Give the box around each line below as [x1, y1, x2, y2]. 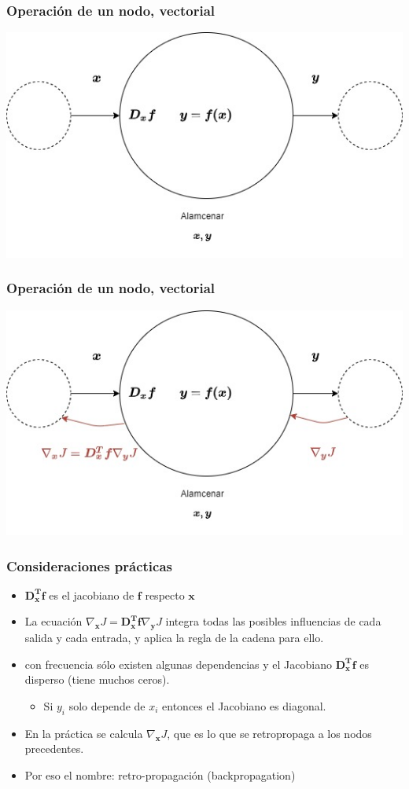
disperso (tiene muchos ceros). [24, 671, 170, 688]
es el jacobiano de [49, 586, 134, 603]
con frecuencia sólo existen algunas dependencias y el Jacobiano [24, 655, 332, 672]
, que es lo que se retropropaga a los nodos [167, 725, 372, 741]
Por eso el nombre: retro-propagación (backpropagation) [24, 766, 296, 783]
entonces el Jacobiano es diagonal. [162, 697, 326, 714]
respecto [145, 586, 185, 603]
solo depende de [68, 697, 146, 714]
